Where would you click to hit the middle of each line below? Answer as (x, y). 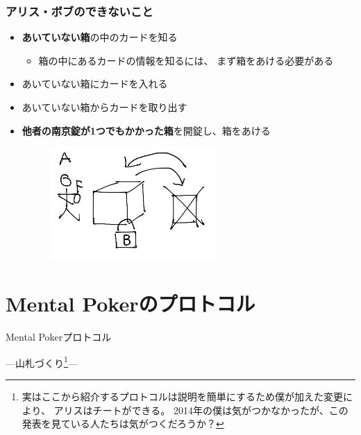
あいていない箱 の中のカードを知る (100, 37)
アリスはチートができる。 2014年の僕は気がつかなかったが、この (201, 410)
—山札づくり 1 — (42, 361)
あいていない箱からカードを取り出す (104, 107)
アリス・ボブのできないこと (79, 11)
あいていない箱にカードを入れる (95, 84)
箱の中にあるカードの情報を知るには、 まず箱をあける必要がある (186, 60)
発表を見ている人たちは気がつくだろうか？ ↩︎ (123, 424)
